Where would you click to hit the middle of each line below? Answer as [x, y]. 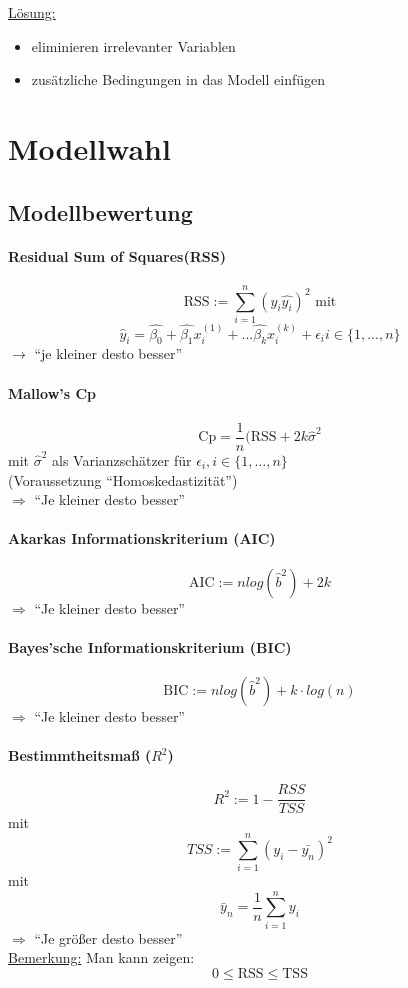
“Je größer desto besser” [108, 937]
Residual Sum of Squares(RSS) [117, 255]
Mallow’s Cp [52, 392]
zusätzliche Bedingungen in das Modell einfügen [178, 79]
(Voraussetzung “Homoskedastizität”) [123, 479]
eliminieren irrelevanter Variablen [133, 45]
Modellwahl [89, 147]
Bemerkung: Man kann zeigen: [101, 957]
